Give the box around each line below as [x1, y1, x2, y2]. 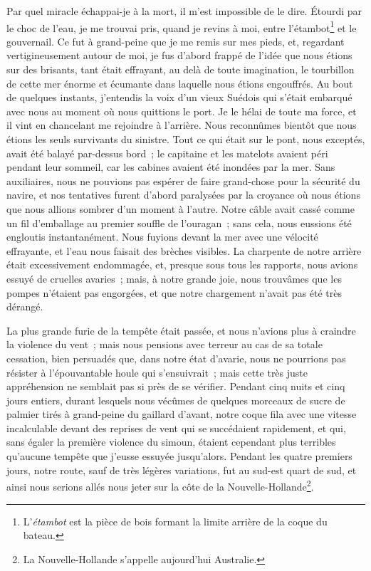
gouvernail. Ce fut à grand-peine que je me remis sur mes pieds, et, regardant [6, 33, 345, 48]
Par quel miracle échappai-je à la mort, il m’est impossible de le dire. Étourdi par [6, 4, 362, 18]
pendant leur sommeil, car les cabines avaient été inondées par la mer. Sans [6, 159, 335, 174]
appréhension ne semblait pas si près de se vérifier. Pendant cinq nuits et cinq [6, 379, 345, 394]
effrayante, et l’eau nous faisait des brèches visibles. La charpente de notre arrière [6, 243, 362, 258]
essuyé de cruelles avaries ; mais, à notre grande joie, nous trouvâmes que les [6, 271, 342, 285]
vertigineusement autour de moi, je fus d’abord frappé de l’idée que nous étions [6, 48, 352, 63]
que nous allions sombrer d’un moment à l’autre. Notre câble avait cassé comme [6, 201, 355, 216]
